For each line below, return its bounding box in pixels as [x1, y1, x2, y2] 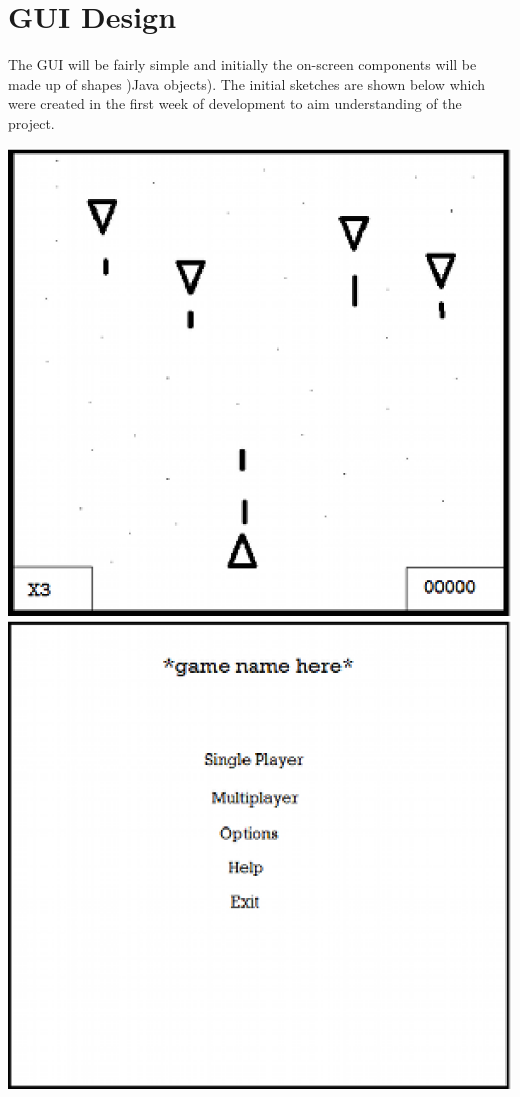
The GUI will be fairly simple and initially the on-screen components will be [8, 54, 477, 75]
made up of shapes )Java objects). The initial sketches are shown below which [8, 73, 486, 94]
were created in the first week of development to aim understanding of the [8, 93, 462, 114]
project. [8, 112, 55, 133]
